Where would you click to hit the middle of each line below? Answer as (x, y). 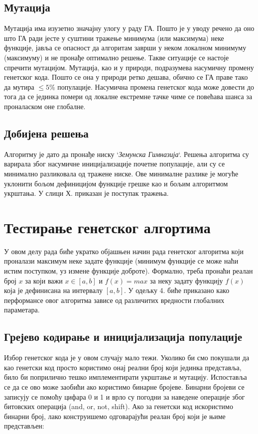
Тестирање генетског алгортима (107, 227)
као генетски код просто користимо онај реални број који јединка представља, (123, 367)
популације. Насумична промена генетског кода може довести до (156, 86)
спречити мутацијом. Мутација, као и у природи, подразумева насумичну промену (129, 67)
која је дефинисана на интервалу (54, 290)
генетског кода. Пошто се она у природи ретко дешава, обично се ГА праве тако (126, 77)
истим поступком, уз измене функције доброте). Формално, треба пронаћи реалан (129, 271)
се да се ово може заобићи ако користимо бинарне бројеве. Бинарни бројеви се (124, 386)
